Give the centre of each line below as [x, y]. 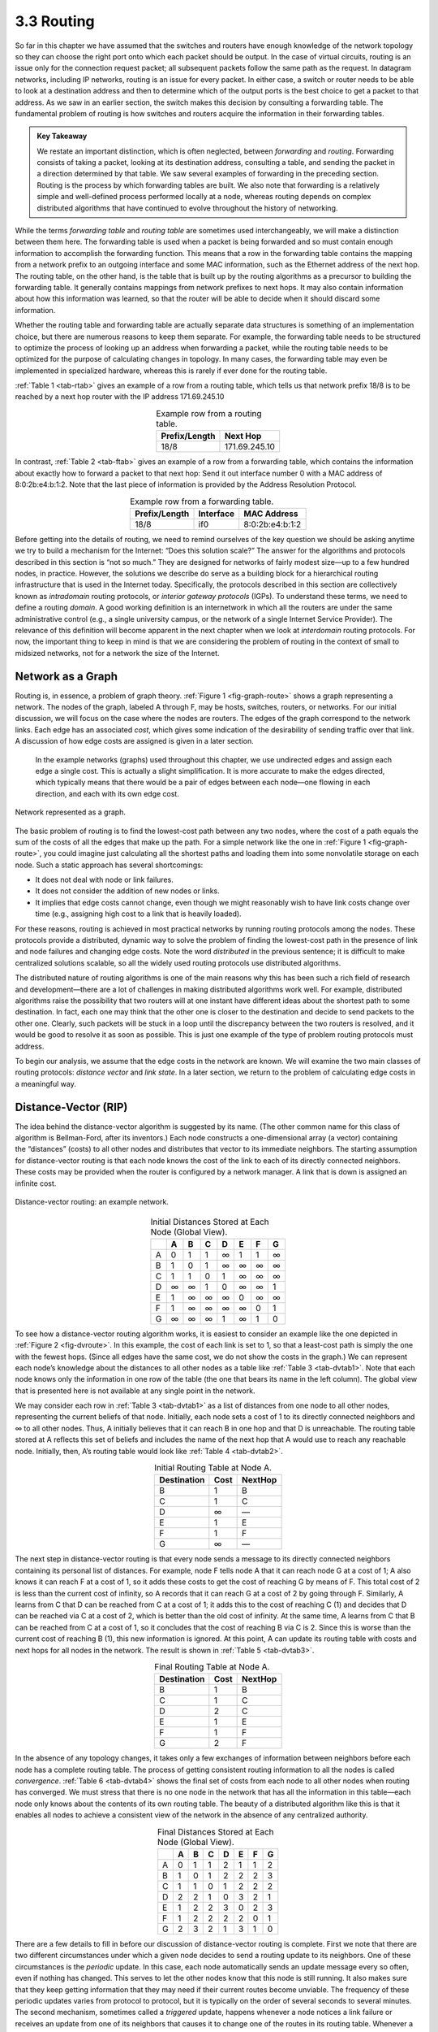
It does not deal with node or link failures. [104, 880]
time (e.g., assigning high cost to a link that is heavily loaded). [139, 914]
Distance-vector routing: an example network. [92, 1201]
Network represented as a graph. [70, 812]
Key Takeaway [62, 136]
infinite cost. [36, 1183]
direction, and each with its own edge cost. [107, 793]
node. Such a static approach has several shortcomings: [109, 865]
